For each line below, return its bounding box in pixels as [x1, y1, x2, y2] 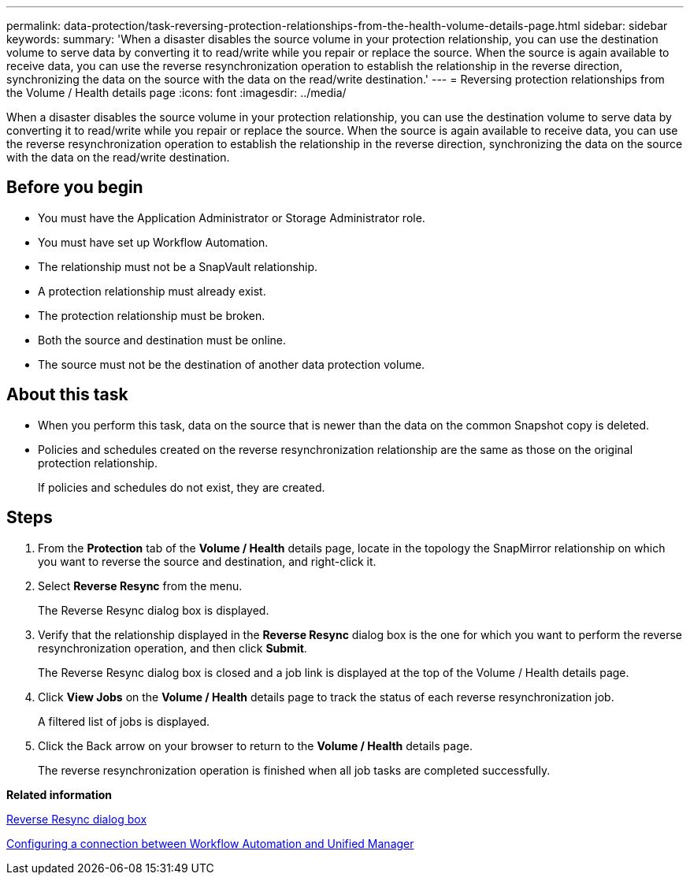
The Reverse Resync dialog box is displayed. [38, 603, 269, 617]
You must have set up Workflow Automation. [38, 235, 269, 249]
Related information [6, 787, 113, 801]
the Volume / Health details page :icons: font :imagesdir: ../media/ [6, 86, 347, 99]
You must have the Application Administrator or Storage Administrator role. [38, 210, 425, 225]
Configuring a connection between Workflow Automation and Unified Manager [6, 836, 414, 850]
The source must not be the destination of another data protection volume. [38, 357, 425, 371]
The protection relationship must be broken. [38, 308, 265, 322]
